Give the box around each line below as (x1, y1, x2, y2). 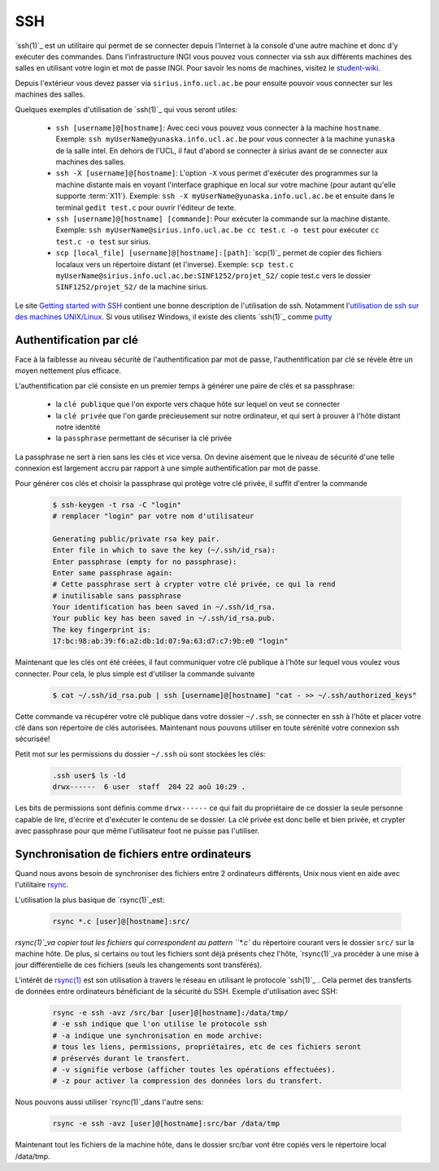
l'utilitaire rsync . (15, 880, 69, 890)
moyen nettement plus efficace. (15, 366, 122, 375)
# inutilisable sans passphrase (52, 591, 182, 601)
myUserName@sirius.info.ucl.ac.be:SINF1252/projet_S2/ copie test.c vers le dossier (55, 271, 372, 280)
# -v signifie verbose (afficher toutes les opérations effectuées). (52, 1065, 336, 1074)
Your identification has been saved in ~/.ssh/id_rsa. (52, 602, 276, 612)
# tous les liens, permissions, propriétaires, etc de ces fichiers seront (52, 1043, 362, 1052)
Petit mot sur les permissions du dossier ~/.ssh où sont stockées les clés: (15, 748, 266, 759)
